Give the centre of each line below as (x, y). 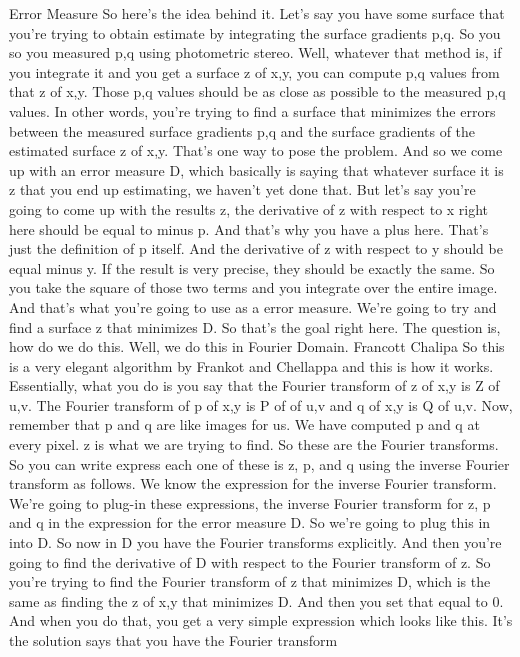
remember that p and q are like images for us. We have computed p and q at (244, 424)
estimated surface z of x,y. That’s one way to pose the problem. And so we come (256, 150)
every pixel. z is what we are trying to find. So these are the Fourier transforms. (254, 444)
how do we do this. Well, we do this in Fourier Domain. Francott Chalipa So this (257, 346)
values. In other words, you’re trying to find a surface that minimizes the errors (252, 110)
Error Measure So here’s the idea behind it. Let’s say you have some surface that (257, 13)
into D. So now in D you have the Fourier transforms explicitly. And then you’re (255, 542)
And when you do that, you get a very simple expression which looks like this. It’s (261, 620)
